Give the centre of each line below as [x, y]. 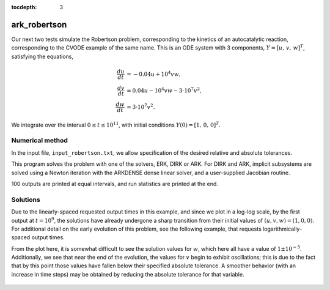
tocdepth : [24, 7]
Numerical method [40, 141]
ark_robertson [39, 24]
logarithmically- [283, 229]
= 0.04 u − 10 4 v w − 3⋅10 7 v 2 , [164, 90]
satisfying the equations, [42, 56]
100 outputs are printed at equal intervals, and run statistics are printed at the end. [115, 184]
